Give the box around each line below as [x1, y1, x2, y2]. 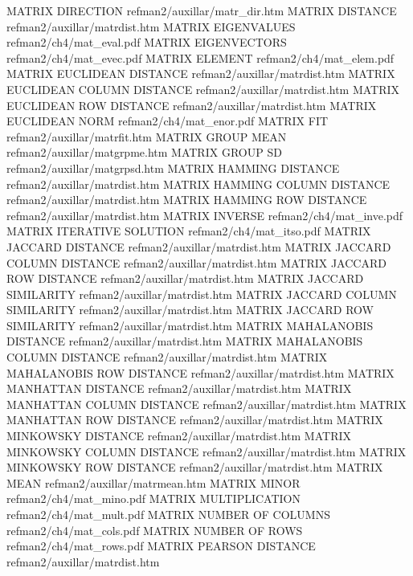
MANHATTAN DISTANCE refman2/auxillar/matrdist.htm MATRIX [6, 380, 352, 397]
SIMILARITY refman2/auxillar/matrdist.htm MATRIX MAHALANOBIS [6, 317, 374, 333]
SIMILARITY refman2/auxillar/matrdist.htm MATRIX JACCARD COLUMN [6, 285, 397, 302]
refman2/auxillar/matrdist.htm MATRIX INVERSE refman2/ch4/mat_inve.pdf [6, 206, 403, 223]
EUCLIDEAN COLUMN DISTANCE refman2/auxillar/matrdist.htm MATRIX [6, 80, 400, 97]
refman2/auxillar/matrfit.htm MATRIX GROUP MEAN [6, 128, 287, 145]
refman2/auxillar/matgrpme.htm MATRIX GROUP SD [6, 144, 282, 161]
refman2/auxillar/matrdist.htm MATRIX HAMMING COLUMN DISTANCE [6, 175, 391, 192]
